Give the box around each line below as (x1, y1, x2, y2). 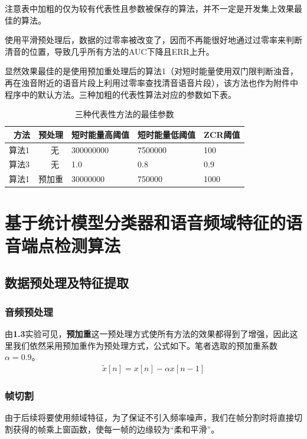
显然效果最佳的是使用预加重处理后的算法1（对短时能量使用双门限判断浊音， (5, 65, 298, 77)
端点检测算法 (21, 233, 121, 257)
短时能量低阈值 (138, 128, 196, 140)
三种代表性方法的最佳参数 (74, 108, 174, 120)
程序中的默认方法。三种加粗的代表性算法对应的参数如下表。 (5, 88, 236, 100)
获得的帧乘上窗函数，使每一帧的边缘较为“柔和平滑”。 (12, 423, 220, 435)
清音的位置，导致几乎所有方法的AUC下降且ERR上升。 (5, 45, 214, 57)
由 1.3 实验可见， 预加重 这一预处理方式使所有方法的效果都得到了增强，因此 (5, 327, 290, 339)
